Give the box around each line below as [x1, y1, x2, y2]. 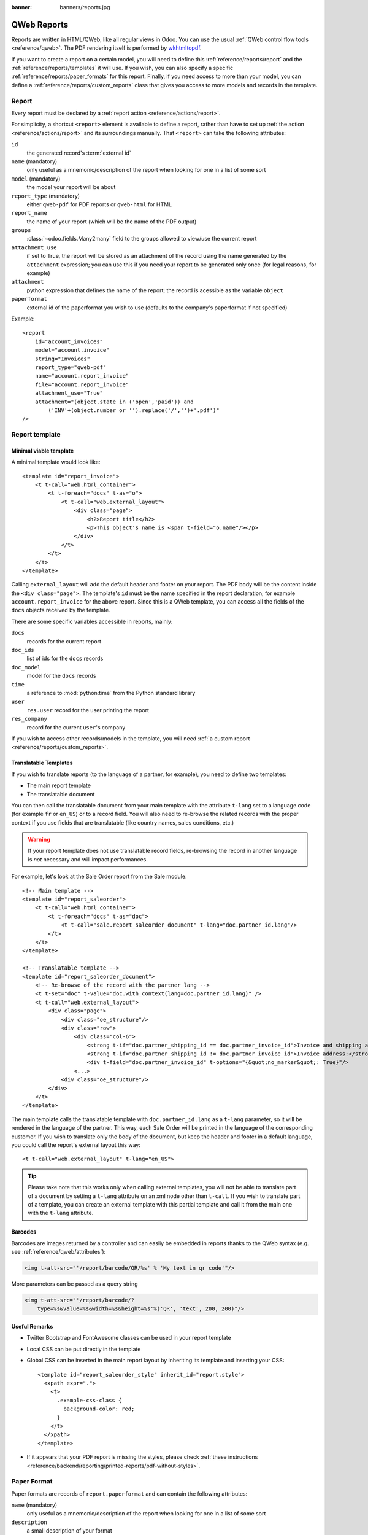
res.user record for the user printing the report [26, 706, 150, 713]
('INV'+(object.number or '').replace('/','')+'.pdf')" [48, 406, 220, 414]
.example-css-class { [56, 1397, 122, 1404]
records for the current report [26, 637, 101, 645]
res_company [11, 715, 47, 723]
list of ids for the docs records [26, 655, 104, 663]
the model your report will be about [26, 184, 116, 191]
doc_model [11, 664, 41, 670]
